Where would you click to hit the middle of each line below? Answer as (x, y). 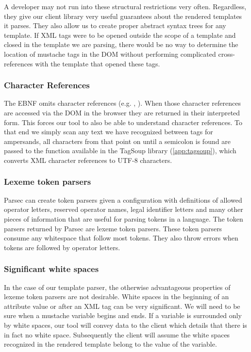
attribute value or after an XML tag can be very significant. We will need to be (122, 306)
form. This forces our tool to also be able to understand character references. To (123, 122)
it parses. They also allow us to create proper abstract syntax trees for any (115, 25)
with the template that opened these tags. (98, 63)
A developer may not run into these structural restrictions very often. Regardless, (125, 6)
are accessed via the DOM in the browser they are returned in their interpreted (122, 112)
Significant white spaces (51, 269)
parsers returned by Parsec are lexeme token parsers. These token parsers (113, 228)
